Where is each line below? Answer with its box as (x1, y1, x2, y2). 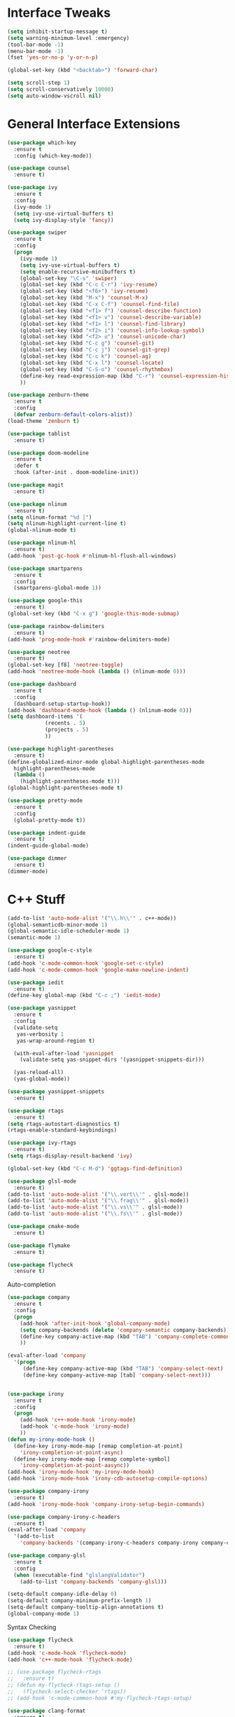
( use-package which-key (7, 139, 77, 146)
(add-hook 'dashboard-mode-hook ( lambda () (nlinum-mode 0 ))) (7, 707, 192, 714)
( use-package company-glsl (7, 1552, 86, 1559)
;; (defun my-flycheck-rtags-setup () (7, 1682, 120, 1689)
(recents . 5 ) (44, 720, 86, 727)
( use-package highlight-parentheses (7, 745, 114, 752)
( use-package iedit (7, 979, 64, 986)
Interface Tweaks (7, 5, 111, 21)
